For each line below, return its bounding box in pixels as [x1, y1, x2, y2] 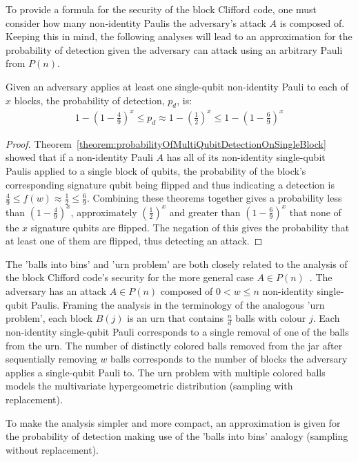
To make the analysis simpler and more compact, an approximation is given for [6, 415, 341, 430]
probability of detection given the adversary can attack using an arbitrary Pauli [6, 42, 343, 57]
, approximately [70, 204, 137, 219]
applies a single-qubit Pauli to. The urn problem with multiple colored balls [6, 365, 326, 379]
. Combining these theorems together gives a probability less [86, 191, 342, 205]
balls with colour [235, 311, 306, 325]
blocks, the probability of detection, [14, 93, 165, 107]
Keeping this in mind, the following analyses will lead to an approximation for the [6, 29, 352, 44]
